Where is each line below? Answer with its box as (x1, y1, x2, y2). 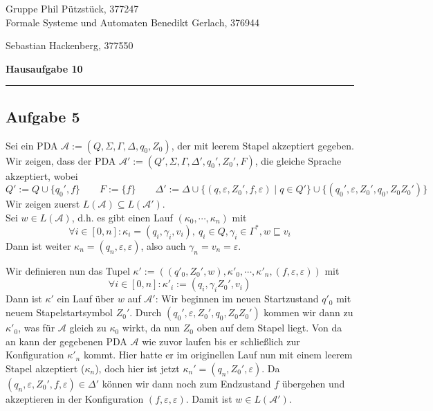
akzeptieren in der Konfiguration (6, 391, 144, 405)
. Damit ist (185, 391, 232, 405)
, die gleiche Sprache (255, 153, 342, 167)
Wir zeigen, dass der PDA (6, 153, 116, 167)
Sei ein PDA (6, 138, 58, 152)
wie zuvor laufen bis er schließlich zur (142, 334, 300, 348)
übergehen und (282, 376, 345, 390)
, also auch (140, 238, 186, 253)
